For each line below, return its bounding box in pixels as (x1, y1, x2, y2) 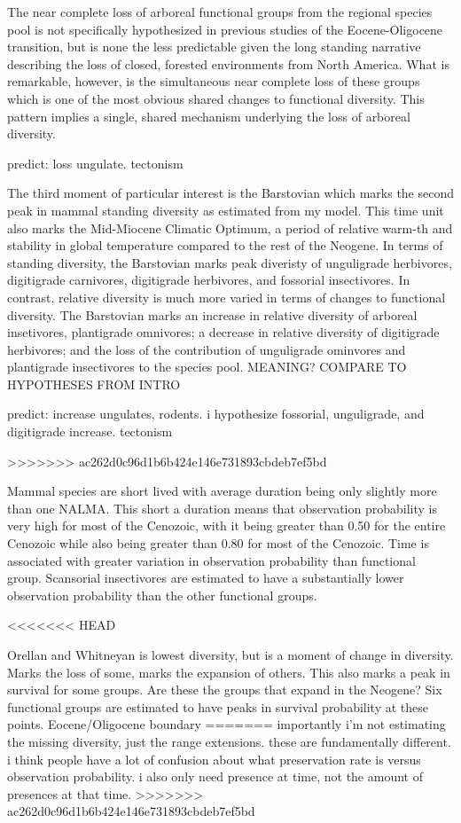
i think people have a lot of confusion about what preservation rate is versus (7, 749, 421, 768)
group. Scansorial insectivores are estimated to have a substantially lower (7, 568, 404, 587)
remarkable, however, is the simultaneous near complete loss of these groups (7, 72, 420, 90)
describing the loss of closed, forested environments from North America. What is (7, 54, 449, 73)
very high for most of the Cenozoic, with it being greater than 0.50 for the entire (7, 516, 446, 535)
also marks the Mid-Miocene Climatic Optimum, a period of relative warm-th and (7, 218, 453, 237)
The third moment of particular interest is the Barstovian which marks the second (7, 184, 455, 202)
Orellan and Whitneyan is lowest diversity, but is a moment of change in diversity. (7, 646, 454, 663)
